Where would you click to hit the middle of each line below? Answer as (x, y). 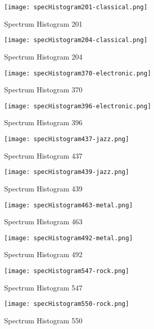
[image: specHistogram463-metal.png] (69, 205)
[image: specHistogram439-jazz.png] (67, 172)
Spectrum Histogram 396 (43, 122)
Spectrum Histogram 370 (43, 90)
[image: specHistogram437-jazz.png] (67, 139)
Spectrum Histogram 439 (43, 188)
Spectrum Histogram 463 (43, 221)
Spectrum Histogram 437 (43, 155)
